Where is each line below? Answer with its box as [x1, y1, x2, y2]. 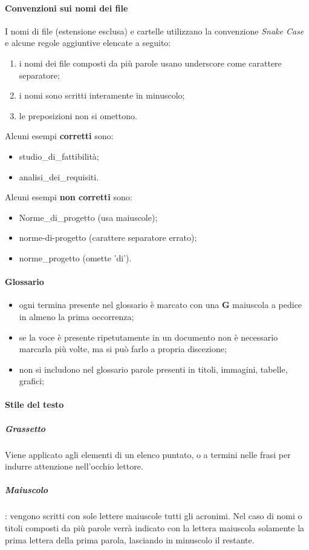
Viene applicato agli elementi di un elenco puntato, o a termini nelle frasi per [5, 448, 291, 460]
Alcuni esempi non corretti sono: [5, 191, 132, 203]
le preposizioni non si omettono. [19, 109, 137, 122]
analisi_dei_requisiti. [19, 170, 99, 183]
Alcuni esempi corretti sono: [5, 129, 114, 142]
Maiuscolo [5, 483, 48, 496]
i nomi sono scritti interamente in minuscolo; [19, 89, 185, 102]
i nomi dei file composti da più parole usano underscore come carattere [19, 56, 282, 69]
